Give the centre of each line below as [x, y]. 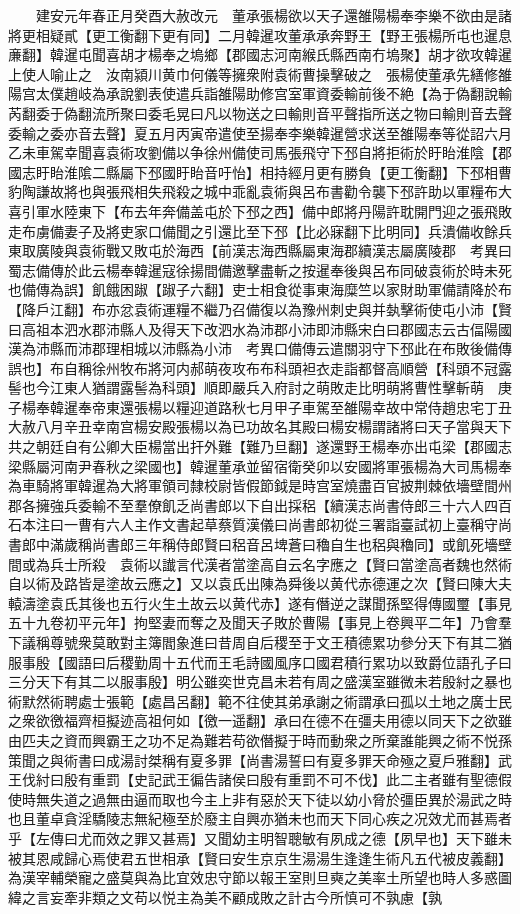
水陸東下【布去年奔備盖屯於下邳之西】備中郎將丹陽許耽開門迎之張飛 [273, 210]
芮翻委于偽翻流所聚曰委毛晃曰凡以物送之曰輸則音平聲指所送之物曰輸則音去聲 [260, 112]
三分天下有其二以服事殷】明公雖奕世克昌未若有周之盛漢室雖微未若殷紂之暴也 [260, 681]
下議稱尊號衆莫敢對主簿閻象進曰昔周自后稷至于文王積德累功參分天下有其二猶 [260, 642]
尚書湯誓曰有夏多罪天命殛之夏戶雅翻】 [371, 759]
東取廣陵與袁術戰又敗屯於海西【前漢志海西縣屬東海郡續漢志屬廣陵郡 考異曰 [260, 250]
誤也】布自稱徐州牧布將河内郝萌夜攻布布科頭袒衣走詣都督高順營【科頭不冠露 [260, 367]
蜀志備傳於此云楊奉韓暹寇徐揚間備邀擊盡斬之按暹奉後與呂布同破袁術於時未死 [260, 269]
